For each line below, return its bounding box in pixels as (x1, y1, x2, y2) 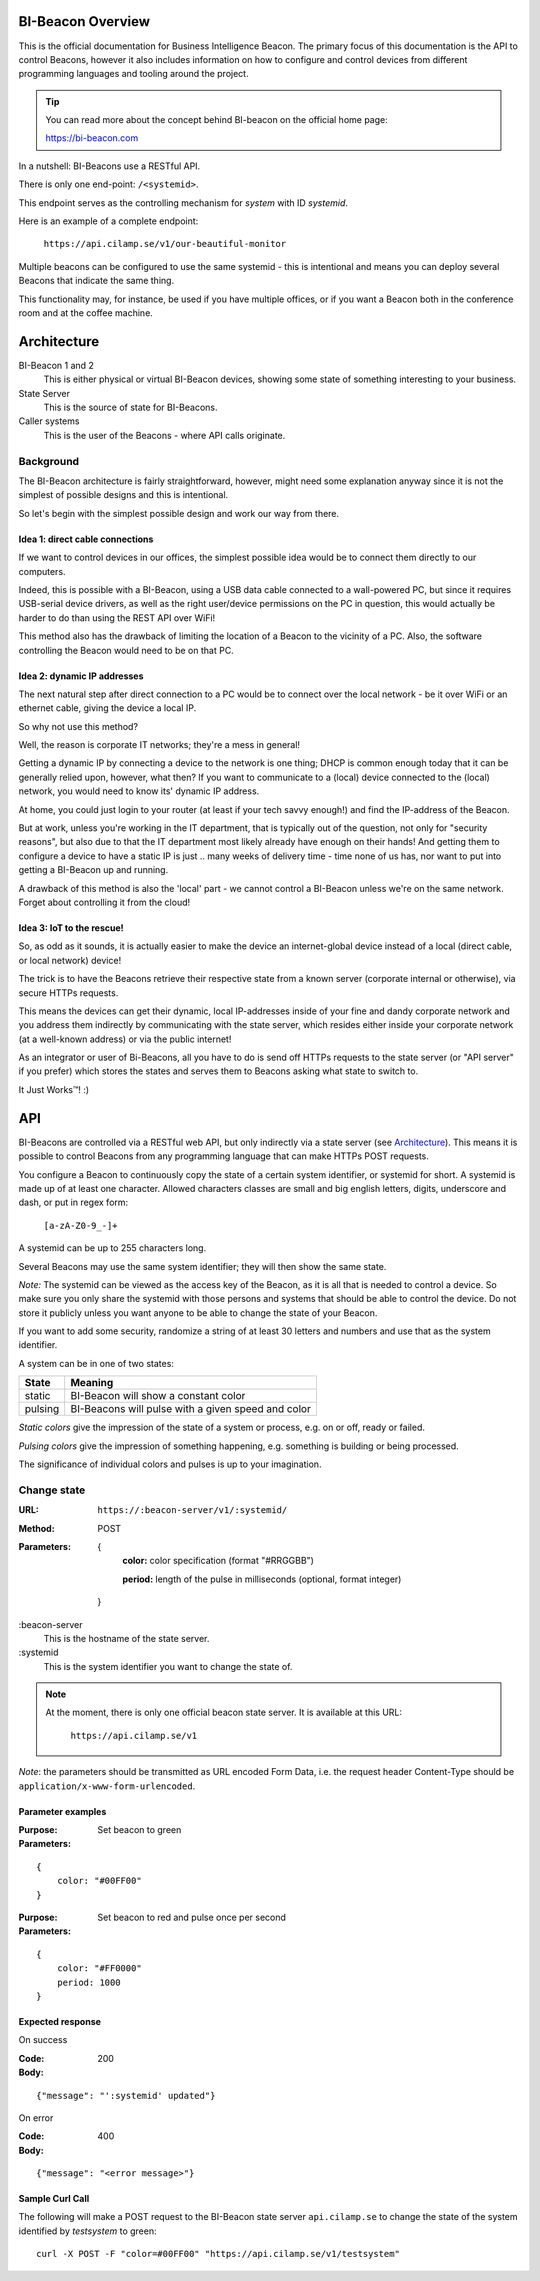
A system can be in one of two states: (18, 1357, 175, 1369)
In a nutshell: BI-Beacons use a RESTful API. (18, 160, 201, 172)
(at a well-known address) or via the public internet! (18, 1033, 232, 1045)
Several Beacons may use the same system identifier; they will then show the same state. (18, 1260, 387, 1272)
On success (18, 2034, 68, 2046)
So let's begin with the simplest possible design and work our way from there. (18, 507, 340, 519)
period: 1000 (56, 1976, 121, 1988)
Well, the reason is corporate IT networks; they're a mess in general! (18, 739, 300, 751)
